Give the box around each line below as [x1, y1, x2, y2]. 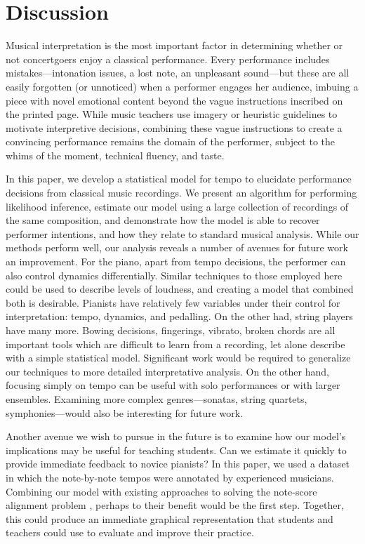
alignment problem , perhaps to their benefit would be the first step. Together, [6, 498, 344, 512]
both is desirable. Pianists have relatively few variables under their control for [6, 295, 340, 310]
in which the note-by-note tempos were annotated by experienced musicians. [6, 470, 334, 484]
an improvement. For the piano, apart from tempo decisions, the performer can [6, 254, 346, 269]
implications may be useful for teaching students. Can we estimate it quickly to [6, 442, 347, 457]
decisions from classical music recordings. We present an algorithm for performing [6, 185, 357, 200]
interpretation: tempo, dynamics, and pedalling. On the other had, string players [6, 309, 353, 324]
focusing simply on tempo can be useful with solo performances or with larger [6, 378, 340, 392]
